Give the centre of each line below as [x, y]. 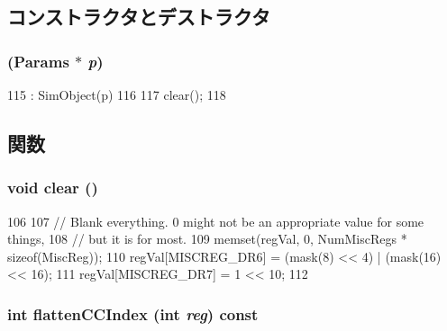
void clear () [53, 188]
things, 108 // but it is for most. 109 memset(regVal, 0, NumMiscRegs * [207, 239]
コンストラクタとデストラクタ [139, 17]
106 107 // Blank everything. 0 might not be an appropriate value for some [216, 221]
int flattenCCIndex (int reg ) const [133, 313]
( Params [38, 61]
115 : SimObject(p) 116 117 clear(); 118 [117, 94]
